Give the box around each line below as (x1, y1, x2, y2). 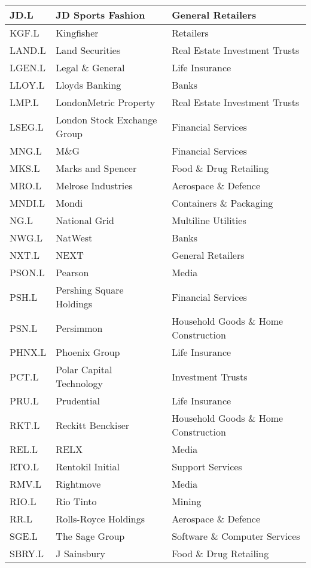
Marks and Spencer (56, 161, 137, 175)
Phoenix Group (56, 345, 120, 359)
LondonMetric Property (56, 95, 155, 109)
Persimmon (56, 321, 103, 335)
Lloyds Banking (56, 78, 121, 92)
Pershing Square (56, 283, 124, 297)
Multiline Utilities (172, 213, 246, 227)
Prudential (56, 394, 100, 407)
